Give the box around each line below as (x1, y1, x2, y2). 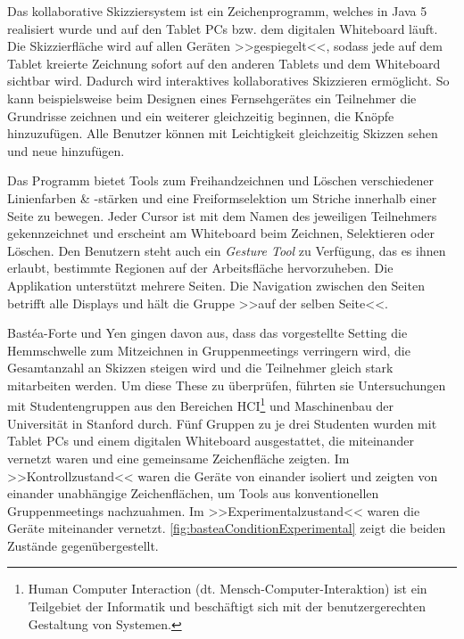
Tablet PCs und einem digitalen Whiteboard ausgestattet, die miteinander (7, 431, 414, 450)
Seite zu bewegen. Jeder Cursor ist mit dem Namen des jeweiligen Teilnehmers (7, 206, 437, 225)
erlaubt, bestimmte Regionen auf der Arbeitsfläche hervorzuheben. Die (7, 258, 394, 277)
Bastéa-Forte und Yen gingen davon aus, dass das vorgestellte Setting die (7, 324, 408, 342)
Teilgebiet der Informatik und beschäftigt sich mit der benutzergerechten (28, 597, 427, 616)
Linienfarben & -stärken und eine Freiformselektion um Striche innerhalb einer (7, 188, 437, 207)
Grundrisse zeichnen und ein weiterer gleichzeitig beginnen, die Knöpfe (7, 106, 394, 125)
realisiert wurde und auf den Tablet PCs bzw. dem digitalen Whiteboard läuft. (7, 19, 438, 37)
